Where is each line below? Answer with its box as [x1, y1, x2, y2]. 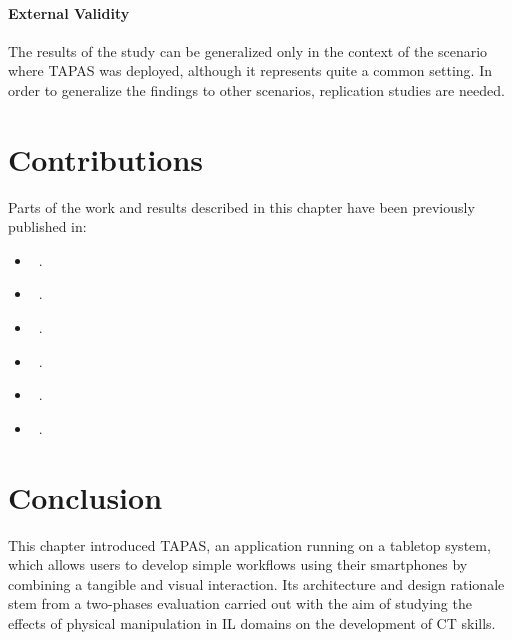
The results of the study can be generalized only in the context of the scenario [8, 40, 488, 61]
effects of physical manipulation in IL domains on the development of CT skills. [8, 612, 496, 633]
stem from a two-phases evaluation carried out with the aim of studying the [8, 593, 472, 614]
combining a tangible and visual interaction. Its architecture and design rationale [8, 573, 505, 594]
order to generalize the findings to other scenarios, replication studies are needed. [8, 79, 505, 100]
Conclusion [8, 476, 163, 517]
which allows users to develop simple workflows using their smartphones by [8, 554, 468, 575]
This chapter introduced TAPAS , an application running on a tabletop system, [8, 534, 491, 555]
